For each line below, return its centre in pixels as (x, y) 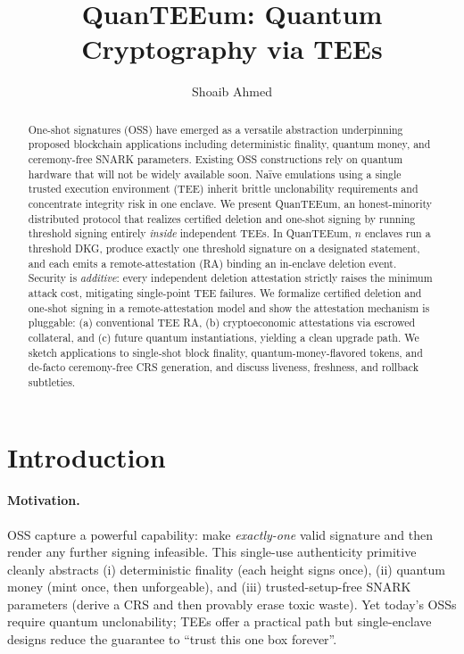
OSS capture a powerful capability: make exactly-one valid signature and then (220, 534)
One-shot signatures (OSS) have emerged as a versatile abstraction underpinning (215, 129)
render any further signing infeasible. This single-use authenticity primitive (212, 552)
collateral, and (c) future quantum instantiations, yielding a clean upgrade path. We (224, 337)
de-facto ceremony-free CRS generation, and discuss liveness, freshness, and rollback (223, 367)
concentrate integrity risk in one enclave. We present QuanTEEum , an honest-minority (230, 203)
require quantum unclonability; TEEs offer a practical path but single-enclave (220, 621)
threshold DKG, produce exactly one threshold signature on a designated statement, (224, 248)
